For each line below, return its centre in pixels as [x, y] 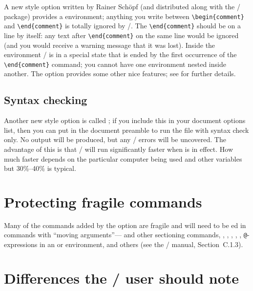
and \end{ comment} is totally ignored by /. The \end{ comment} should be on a [123, 26]
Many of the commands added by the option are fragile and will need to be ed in [125, 225]
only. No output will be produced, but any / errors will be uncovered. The [115, 139]
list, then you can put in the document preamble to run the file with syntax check [126, 130]
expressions [21, 244]
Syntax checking [46, 100]
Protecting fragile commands [103, 201]
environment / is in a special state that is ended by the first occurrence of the [120, 54]
